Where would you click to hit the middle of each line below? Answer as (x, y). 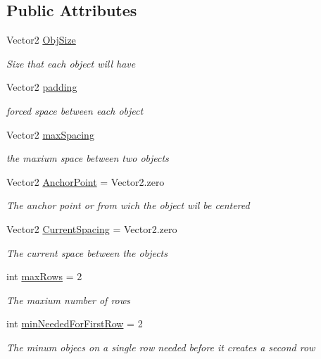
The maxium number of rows (68, 300)
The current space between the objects (87, 252)
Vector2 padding (42, 87)
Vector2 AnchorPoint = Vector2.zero (86, 181)
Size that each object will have (71, 63)
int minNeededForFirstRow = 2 (75, 323)
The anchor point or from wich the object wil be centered (128, 205)
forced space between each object (75, 110)
